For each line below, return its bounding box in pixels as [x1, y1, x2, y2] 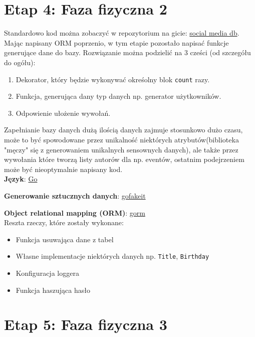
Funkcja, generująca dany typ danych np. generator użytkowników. [16, 91, 221, 101]
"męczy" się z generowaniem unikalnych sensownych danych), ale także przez [4, 144, 238, 154]
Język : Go [4, 174, 38, 184]
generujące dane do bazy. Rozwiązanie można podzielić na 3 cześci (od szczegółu [4, 47, 251, 58]
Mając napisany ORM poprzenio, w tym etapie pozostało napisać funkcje [4, 37, 229, 48]
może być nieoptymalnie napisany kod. [4, 163, 123, 174]
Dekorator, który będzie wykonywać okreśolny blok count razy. [16, 74, 210, 84]
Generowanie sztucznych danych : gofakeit [4, 190, 146, 201]
